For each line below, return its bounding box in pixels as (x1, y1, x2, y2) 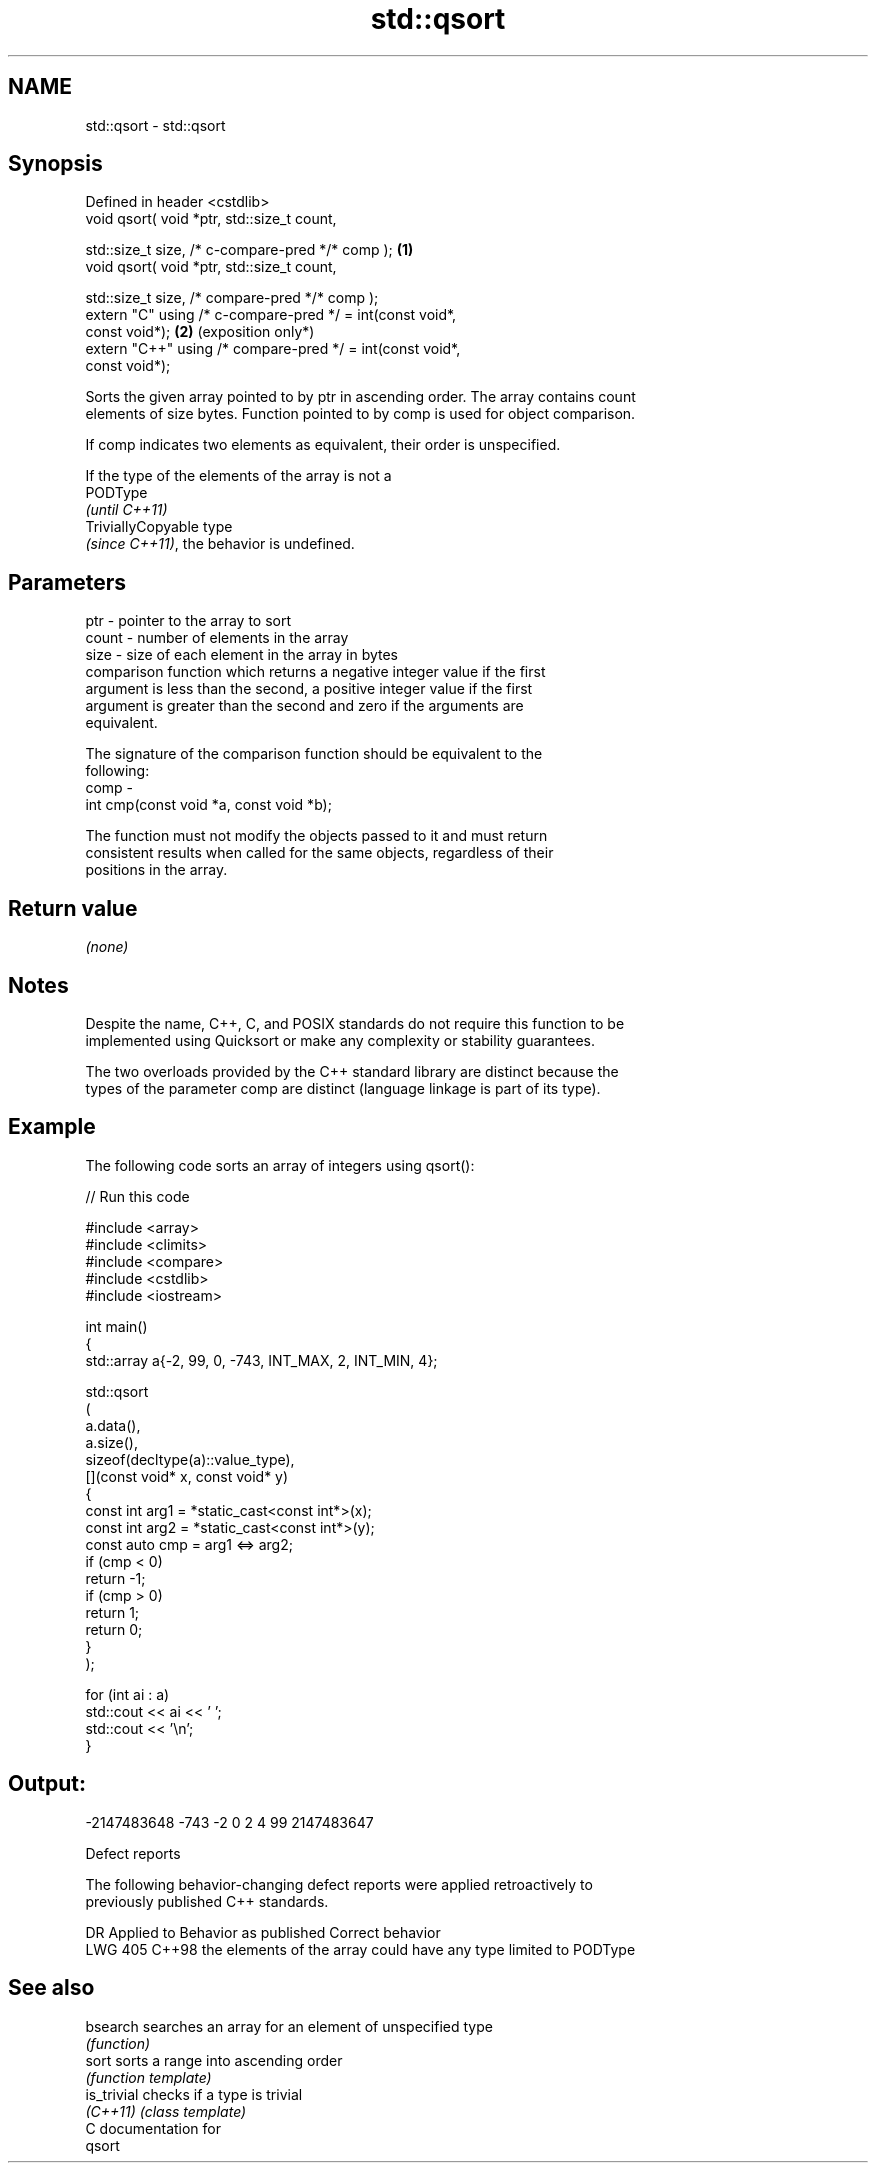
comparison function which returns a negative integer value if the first (85, 663, 546, 681)
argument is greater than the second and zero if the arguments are (85, 697, 524, 715)
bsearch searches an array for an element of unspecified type (85, 2017, 493, 2035)
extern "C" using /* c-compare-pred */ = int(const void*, (85, 306, 457, 324)
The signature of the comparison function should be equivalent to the (85, 745, 543, 763)
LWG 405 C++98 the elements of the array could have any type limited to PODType (85, 1940, 636, 1958)
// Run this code (85, 1187, 190, 1205)
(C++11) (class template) (85, 2102, 247, 2120)
